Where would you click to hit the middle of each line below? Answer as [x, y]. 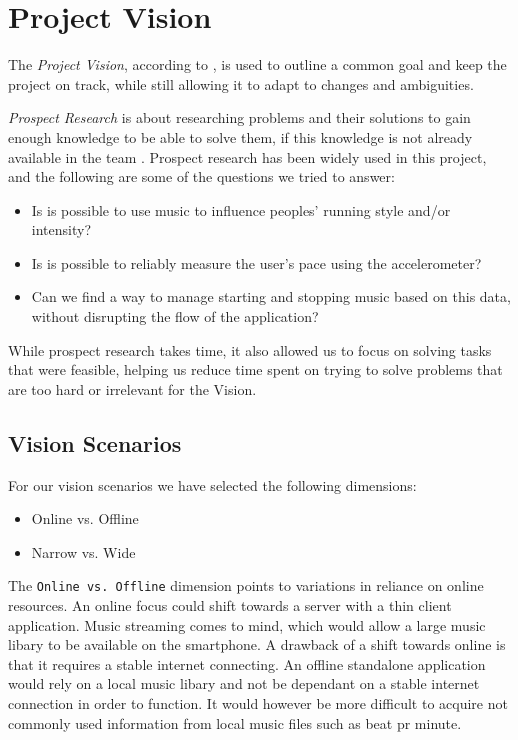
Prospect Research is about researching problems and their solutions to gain [239, 117]
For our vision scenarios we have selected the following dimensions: [212, 484]
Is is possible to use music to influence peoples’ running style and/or [241, 209]
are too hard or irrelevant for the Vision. [132, 388]
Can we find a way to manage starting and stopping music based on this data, [271, 296]
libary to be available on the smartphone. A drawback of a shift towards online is [257, 644]
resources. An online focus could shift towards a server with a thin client [230, 605]
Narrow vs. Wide [83, 551]
